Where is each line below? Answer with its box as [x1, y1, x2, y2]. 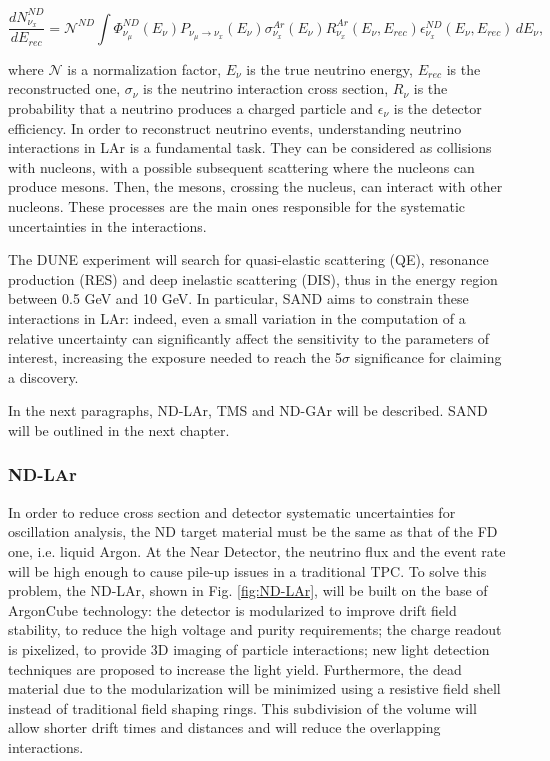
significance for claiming [354, 347, 502, 368]
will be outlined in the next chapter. [8, 419, 230, 440]
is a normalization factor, [67, 58, 222, 79]
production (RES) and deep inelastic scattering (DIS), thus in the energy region [8, 268, 498, 289]
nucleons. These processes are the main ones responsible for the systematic [8, 196, 466, 216]
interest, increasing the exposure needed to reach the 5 [8, 347, 343, 368]
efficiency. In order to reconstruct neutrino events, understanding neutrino [8, 117, 462, 138]
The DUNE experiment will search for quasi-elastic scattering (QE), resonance [8, 249, 489, 270]
